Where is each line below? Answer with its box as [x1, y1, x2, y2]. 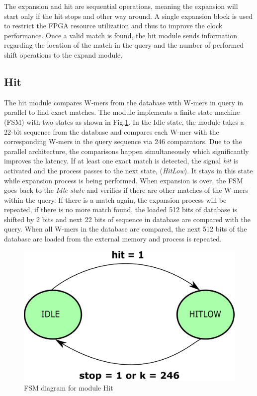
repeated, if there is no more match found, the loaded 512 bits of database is [4, 204, 238, 215]
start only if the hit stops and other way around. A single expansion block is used [4, 10, 253, 21]
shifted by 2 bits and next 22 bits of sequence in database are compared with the [4, 214, 251, 224]
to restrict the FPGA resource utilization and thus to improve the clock [4, 20, 223, 31]
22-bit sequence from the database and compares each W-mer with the [4, 126, 219, 137]
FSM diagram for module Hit [24, 382, 113, 393]
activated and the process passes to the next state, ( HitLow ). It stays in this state [4, 165, 253, 175]
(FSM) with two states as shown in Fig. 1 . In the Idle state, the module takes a [4, 116, 244, 127]
